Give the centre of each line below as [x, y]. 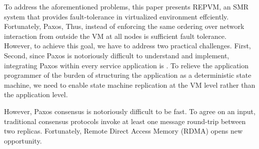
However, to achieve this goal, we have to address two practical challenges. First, [127, 46]
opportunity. [23, 140]
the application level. [36, 94]
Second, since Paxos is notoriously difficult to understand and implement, [117, 55]
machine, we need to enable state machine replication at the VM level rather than [130, 84]
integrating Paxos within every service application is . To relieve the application [126, 65]
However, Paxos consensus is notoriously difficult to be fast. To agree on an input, [130, 111]
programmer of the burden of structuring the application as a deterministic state [128, 75]
